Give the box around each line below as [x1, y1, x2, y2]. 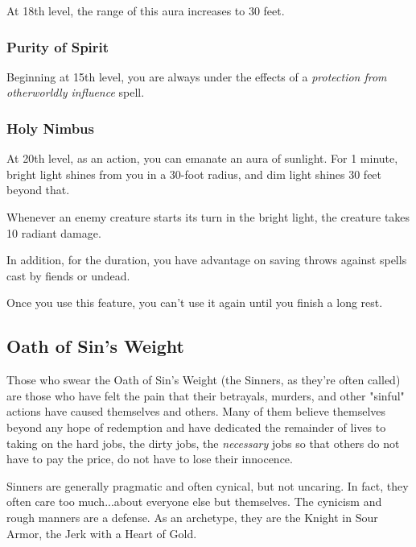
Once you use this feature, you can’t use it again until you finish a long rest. [6, 294, 383, 311]
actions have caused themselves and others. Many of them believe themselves [6, 403, 386, 420]
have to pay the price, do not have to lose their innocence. [6, 450, 293, 467]
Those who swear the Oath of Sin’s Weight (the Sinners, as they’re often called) [6, 371, 401, 388]
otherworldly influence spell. [6, 84, 145, 101]
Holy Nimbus [6, 118, 94, 138]
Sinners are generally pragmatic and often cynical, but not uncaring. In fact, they [6, 477, 409, 494]
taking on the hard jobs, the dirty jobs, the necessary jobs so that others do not [6, 434, 400, 451]
